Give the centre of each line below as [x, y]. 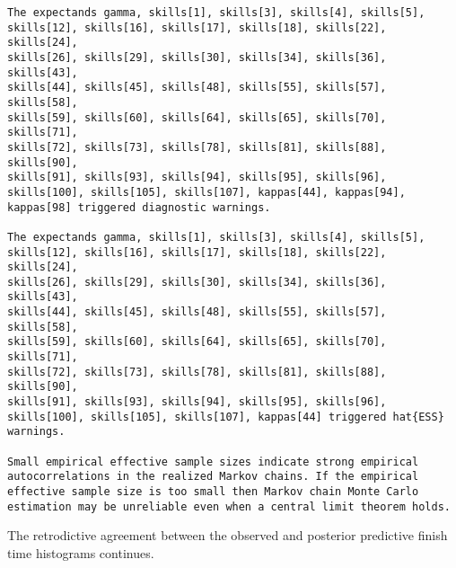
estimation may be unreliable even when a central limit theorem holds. [229, 506]
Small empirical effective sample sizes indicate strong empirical [213, 461]
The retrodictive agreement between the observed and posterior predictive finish [228, 535]
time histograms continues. [81, 552]
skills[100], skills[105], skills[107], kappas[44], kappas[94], [206, 192]
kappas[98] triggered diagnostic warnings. [139, 207]
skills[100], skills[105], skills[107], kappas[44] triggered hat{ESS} [226, 417]
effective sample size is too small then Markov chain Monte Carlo [213, 492]
